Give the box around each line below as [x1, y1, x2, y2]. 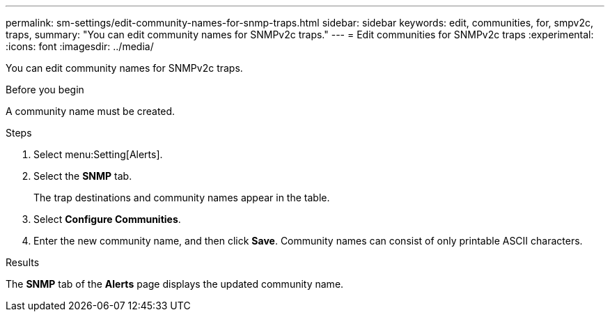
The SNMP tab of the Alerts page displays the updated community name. [6, 278, 344, 290]
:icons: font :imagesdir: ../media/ [6, 40, 154, 52]
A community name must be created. [6, 105, 175, 117]
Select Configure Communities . [33, 213, 181, 225]
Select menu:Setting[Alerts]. [33, 148, 163, 160]
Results [6, 256, 40, 268]
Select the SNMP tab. [33, 170, 132, 182]
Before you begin [6, 84, 84, 95]
